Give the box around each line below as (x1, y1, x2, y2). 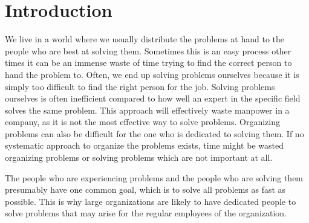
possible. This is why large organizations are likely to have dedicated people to (5, 195, 296, 207)
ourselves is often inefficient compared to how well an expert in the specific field (5, 92, 301, 105)
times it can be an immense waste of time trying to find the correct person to (5, 56, 292, 69)
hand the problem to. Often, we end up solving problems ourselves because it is (5, 68, 299, 80)
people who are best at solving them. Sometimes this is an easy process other (5, 44, 291, 57)
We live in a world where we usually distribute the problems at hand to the (5, 33, 284, 45)
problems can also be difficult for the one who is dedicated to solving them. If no (5, 127, 304, 140)
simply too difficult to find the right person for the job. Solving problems (5, 80, 275, 92)
